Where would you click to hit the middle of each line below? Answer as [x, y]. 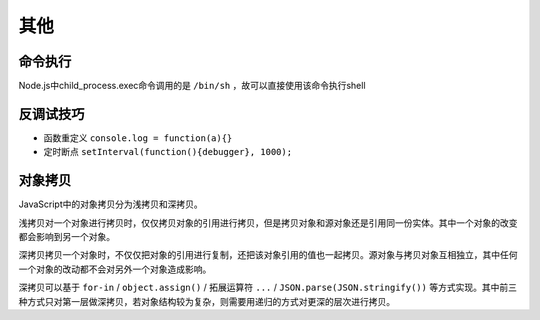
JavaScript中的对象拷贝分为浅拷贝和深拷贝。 [111, 204]
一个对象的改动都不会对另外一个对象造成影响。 [115, 269]
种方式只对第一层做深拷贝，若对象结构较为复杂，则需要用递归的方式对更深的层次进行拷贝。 [206, 301]
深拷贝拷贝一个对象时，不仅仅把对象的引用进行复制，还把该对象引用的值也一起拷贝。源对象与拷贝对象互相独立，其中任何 [268, 255]
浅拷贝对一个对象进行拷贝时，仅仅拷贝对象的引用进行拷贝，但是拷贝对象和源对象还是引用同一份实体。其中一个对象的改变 [268, 222]
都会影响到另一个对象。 [66, 237]
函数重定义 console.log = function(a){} [138, 137]
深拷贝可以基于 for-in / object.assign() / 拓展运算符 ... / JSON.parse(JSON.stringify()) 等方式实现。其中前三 [267, 287]
